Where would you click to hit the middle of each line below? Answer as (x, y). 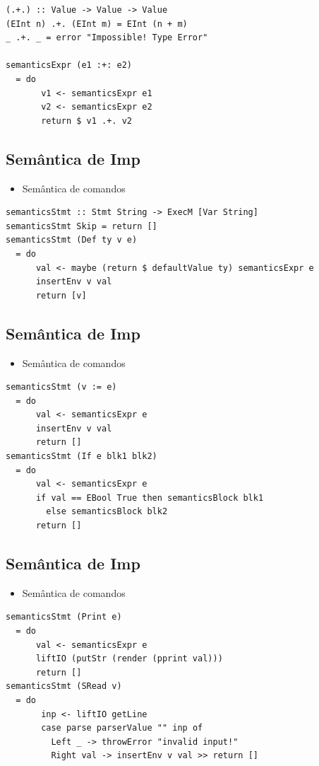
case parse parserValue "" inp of (122, 728)
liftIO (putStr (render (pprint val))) (129, 659)
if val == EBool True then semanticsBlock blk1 (150, 498)
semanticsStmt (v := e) (61, 387)
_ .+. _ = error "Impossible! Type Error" (107, 38)
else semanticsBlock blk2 (107, 512)
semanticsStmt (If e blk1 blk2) (82, 457)
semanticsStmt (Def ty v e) (72, 240)
